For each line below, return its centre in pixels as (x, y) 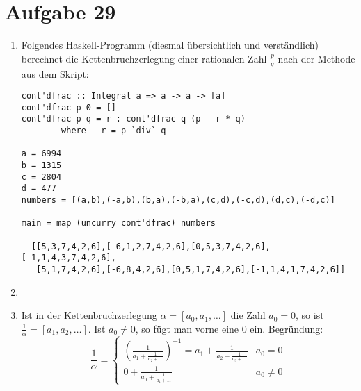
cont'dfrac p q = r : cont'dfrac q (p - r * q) (133, 119)
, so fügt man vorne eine (187, 328)
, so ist (310, 315)
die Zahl (248, 315)
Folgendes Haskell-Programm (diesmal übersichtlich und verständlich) (170, 45)
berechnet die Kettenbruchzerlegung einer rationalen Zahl (144, 58)
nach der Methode (316, 58)
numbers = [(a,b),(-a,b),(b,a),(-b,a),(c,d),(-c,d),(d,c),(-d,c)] (178, 200)
